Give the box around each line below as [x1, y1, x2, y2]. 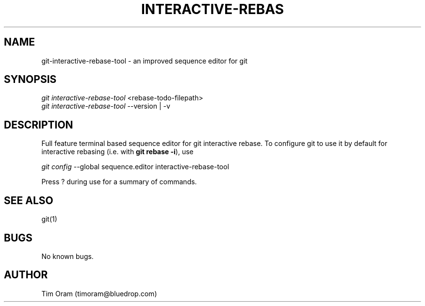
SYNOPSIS [4, 73, 57, 86]
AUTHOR [4, 269, 48, 281]
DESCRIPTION [4, 118, 73, 131]
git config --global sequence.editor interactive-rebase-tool [41, 162, 229, 171]
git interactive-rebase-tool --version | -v [41, 102, 170, 111]
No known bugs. [41, 252, 94, 260]
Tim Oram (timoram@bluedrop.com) [41, 289, 157, 298]
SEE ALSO [4, 194, 53, 207]
